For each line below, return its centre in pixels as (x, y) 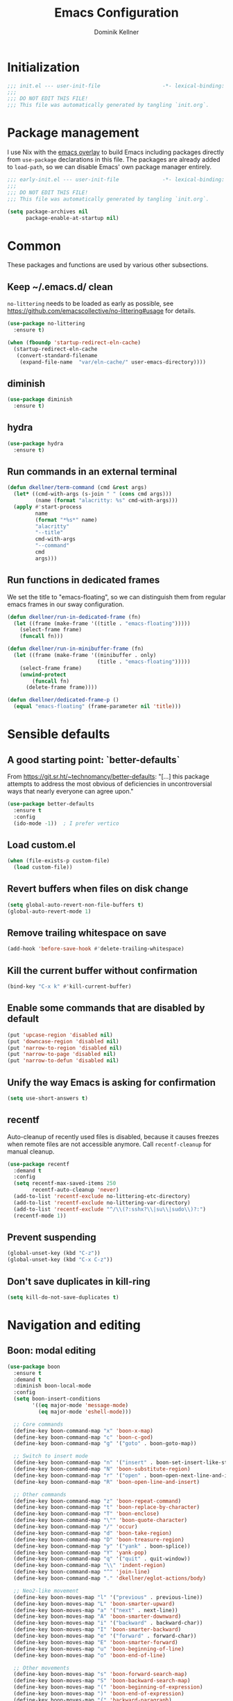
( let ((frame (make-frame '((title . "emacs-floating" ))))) (102, 623)
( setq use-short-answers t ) (48, 1098)
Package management (73, 133)
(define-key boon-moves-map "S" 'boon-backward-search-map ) (102, 1681)
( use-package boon (34, 1367)
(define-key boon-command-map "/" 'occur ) (76, 1527)
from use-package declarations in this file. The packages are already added (114, 160)
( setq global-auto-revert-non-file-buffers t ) (76, 905)
